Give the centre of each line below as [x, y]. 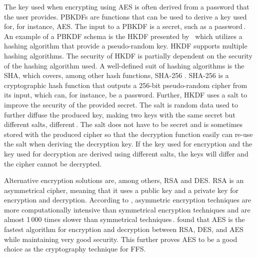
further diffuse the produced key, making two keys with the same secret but [120, 114]
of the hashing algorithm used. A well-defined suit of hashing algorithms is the [124, 65]
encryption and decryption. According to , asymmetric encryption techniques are [128, 200]
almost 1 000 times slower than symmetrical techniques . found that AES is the [124, 219]
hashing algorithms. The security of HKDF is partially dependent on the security [128, 55]
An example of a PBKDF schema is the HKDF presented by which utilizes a [123, 36]
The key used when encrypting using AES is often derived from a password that [127, 6]
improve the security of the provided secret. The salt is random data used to [121, 104]
